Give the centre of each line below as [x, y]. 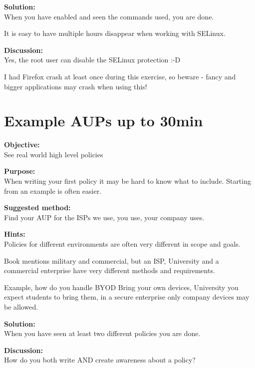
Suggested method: [37, 207]
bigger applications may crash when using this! [76, 86]
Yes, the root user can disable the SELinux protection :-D [92, 60]
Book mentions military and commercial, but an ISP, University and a [112, 260]
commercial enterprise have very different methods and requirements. [110, 270]
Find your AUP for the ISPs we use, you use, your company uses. [104, 217]
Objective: [22, 145]
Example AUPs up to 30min [104, 121]
